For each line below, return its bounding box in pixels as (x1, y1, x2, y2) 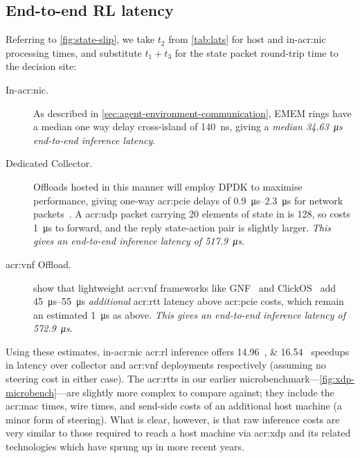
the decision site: (6, 59, 77, 73)
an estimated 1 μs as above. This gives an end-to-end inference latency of (33, 307, 346, 322)
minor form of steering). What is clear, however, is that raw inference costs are (6, 412, 340, 426)
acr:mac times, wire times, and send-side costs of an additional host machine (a (6, 398, 342, 413)
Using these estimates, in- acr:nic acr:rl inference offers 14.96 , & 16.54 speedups (6, 344, 350, 358)
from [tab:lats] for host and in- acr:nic (168, 32, 326, 46)
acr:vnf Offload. (6, 256, 71, 271)
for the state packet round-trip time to (174, 45, 339, 60)
